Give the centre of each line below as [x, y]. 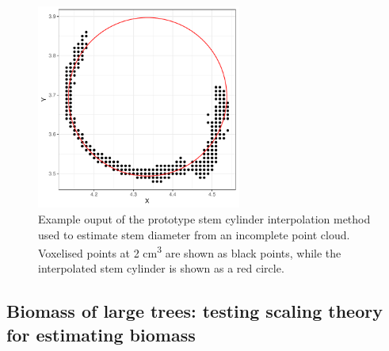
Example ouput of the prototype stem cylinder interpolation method [204, 218]
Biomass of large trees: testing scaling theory [194, 311]
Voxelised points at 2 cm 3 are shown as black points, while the [190, 252]
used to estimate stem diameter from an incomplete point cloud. [194, 234]
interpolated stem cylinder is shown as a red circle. [161, 268]
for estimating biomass [101, 334]
